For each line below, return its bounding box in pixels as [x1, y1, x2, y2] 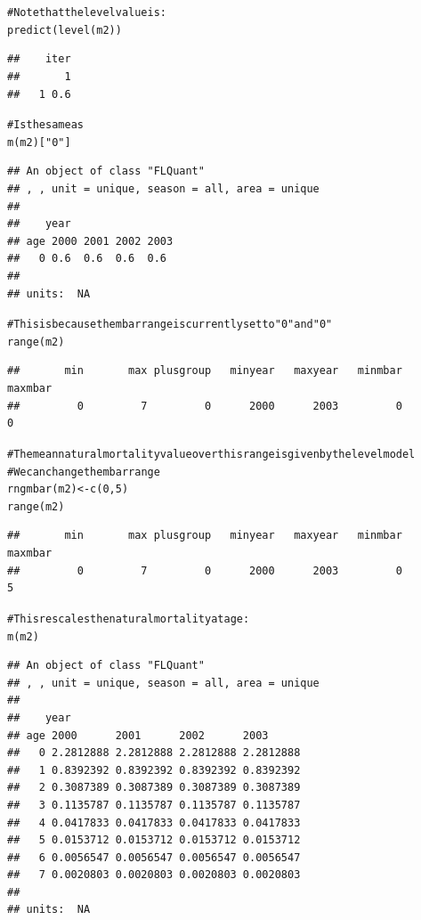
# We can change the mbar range [7, 465, 160, 478]
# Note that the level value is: [7, 6, 167, 19]
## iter [7, 53, 71, 66]
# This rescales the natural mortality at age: [7, 612, 250, 625]
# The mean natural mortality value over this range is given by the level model [7, 447, 416, 460]
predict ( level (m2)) [7, 23, 122, 37]
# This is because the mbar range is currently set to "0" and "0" [7, 318, 333, 331]
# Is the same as [7, 118, 84, 132]
